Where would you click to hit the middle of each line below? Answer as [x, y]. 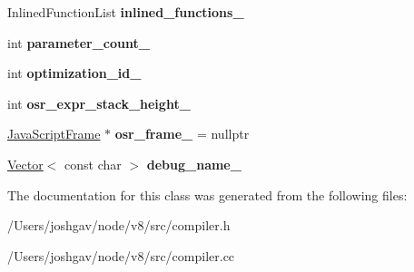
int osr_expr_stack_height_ [99, 103]
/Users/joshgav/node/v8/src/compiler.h [119, 225]
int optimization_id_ [74, 73]
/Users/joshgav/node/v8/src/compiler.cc [121, 255]
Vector [25, 164]
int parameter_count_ [79, 42]
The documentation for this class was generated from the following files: [207, 194]
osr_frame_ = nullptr [182, 134]
